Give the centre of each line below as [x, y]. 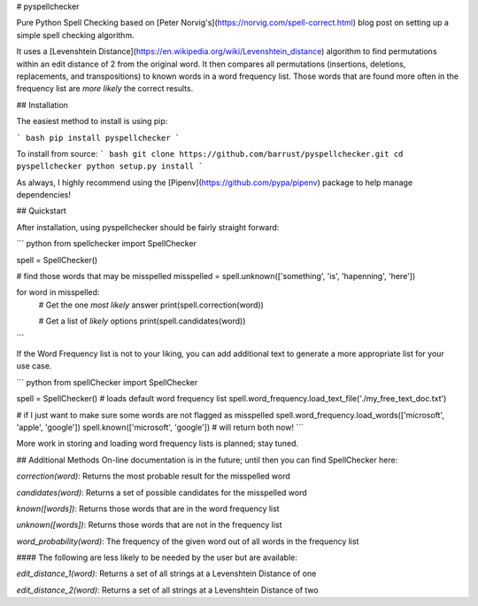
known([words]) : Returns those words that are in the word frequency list [148, 509]
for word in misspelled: [58, 292]
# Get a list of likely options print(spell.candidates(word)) [142, 321]
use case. [34, 366]
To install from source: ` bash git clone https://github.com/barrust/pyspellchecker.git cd [210, 153]
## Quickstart [41, 211]
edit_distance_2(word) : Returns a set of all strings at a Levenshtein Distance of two [167, 590]
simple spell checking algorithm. [75, 35]
